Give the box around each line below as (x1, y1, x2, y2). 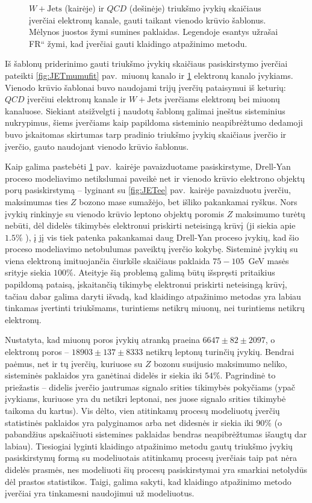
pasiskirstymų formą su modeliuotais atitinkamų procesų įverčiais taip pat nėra (5, 451, 297, 464)
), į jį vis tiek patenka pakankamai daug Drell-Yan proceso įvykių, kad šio (25, 230, 299, 243)
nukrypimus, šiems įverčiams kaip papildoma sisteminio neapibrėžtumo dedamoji (5, 116, 303, 129)
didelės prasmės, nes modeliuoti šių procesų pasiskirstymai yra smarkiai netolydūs (5, 463, 307, 475)
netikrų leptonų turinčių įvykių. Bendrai (145, 345, 295, 358)
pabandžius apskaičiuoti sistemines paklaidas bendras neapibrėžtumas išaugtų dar (5, 428, 307, 440)
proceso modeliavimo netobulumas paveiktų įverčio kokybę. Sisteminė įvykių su (5, 242, 298, 255)
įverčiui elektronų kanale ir (27, 93, 126, 105)
